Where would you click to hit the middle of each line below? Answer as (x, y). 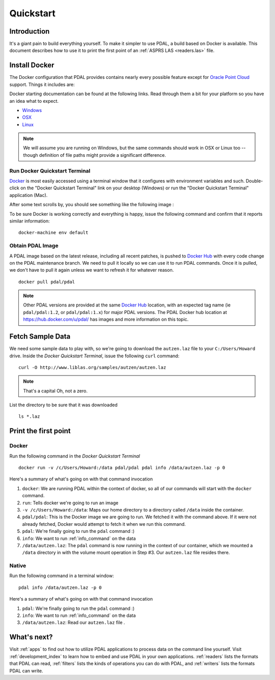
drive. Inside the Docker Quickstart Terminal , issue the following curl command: (94, 356)
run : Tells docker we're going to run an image (70, 503)
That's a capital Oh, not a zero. (55, 391)
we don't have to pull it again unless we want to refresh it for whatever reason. (92, 270)
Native (18, 566)
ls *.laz (29, 417)
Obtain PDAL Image (34, 246)
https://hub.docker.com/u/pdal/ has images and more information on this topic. (106, 319)
